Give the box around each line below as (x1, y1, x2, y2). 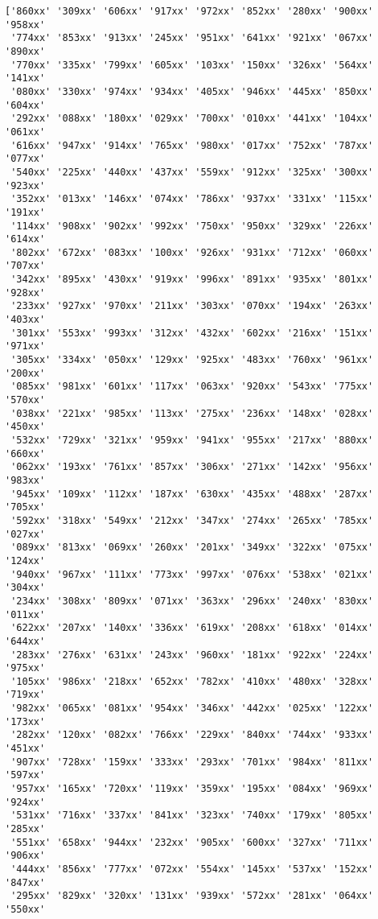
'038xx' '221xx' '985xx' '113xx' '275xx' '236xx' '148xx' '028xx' (10, 407, 374, 419)
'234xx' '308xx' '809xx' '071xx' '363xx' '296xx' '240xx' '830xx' (10, 595, 374, 607)
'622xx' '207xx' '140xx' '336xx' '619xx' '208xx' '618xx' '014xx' (10, 622, 374, 634)
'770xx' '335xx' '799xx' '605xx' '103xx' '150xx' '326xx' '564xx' (10, 59, 374, 71)
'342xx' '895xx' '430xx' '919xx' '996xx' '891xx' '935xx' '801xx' (10, 274, 374, 286)
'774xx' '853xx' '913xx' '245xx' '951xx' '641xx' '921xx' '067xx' (10, 32, 374, 44)
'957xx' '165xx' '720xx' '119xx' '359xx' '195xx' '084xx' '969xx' (10, 783, 374, 795)
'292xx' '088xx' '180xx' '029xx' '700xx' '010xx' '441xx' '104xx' (10, 113, 374, 125)
